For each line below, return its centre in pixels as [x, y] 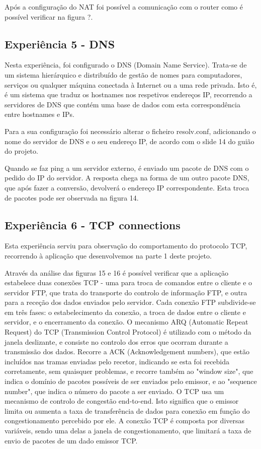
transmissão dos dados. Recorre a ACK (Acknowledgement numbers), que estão [127, 351]
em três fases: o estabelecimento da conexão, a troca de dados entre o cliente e [125, 312]
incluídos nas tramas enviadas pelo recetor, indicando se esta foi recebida [117, 361]
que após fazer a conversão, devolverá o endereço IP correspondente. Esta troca [127, 187]
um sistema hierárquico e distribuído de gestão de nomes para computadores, [123, 74]
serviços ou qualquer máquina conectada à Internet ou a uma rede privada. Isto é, [131, 84]
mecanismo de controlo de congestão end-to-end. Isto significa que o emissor [122, 401]
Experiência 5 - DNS [60, 44]
